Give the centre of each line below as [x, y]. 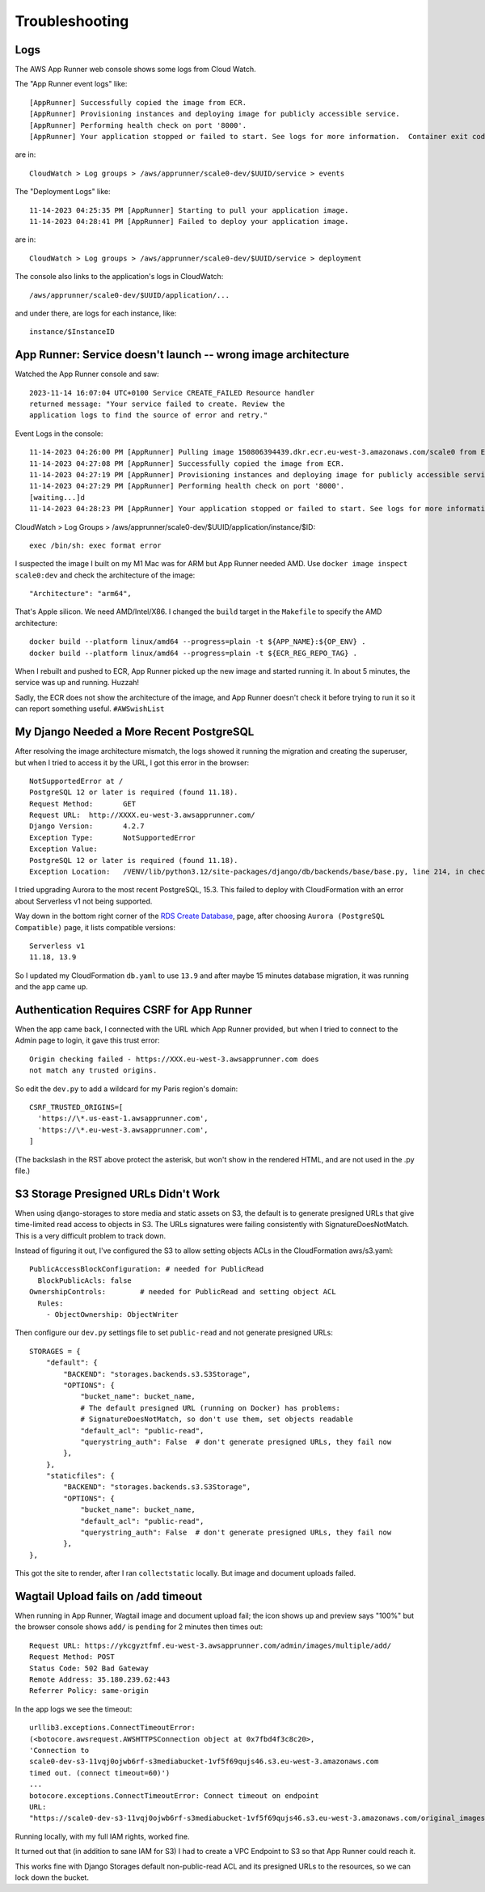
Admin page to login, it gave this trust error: [87, 1040]
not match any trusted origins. [93, 1071]
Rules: [51, 1303]
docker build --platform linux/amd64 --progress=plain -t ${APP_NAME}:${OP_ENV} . [198, 642]
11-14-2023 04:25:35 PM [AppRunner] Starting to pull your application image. [189, 210]
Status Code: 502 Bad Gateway [89, 1668]
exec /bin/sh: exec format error [95, 545]
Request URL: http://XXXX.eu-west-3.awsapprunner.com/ [142, 815]
